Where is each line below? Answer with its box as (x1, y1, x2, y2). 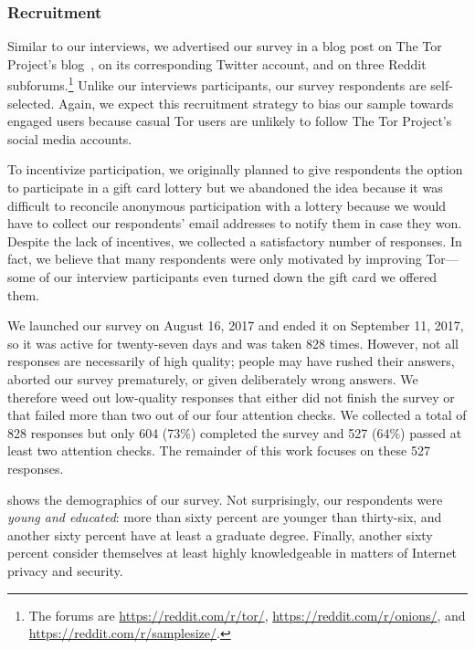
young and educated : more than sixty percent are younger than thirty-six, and (7, 508, 442, 527)
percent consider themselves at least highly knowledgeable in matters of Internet (7, 543, 458, 562)
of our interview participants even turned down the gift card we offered (39, 267, 438, 286)
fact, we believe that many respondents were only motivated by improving (7, 249, 422, 268)
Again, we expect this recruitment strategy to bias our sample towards (58, 93, 454, 112)
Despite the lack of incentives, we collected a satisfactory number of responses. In (7, 231, 462, 250)
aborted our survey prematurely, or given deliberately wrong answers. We (7, 369, 418, 388)
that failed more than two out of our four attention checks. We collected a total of (7, 405, 467, 424)
